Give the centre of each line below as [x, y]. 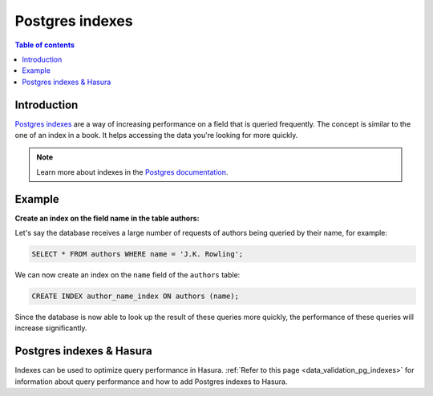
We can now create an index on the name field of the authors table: [127, 275]
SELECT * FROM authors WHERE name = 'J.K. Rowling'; [138, 254]
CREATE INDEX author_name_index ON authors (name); [136, 296]
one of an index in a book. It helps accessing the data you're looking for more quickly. [156, 135]
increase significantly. [51, 328]
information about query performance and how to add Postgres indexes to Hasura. [151, 382]
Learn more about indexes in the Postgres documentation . [132, 172]
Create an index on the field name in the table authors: [107, 218]
